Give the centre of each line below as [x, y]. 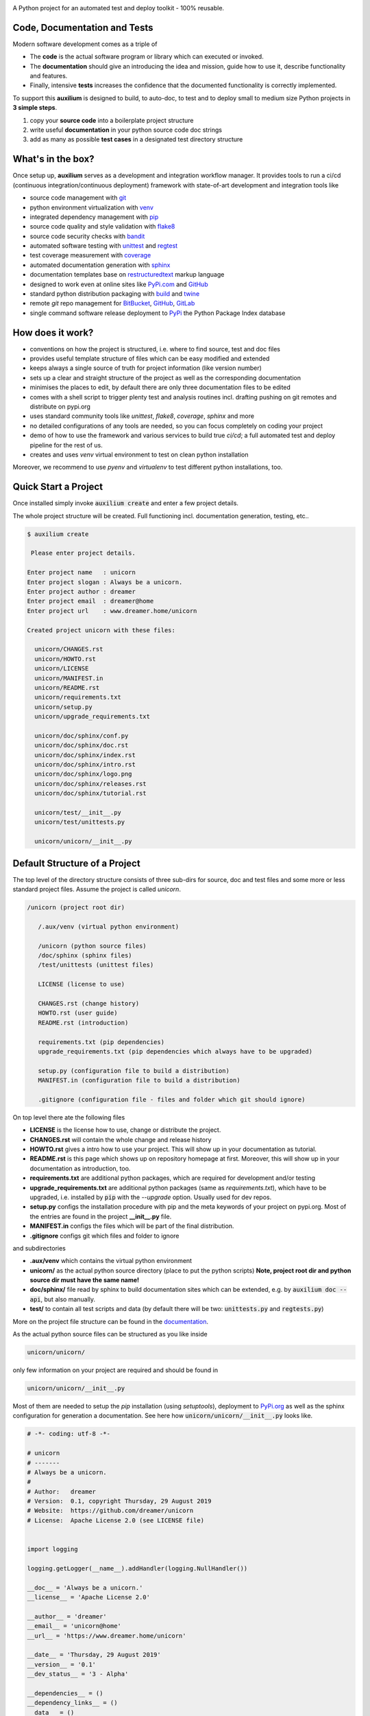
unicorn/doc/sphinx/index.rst [85, 755]
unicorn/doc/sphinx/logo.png [84, 774]
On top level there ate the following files [69, 1117]
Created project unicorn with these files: [101, 630]
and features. [49, 76]
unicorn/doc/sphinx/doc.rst [82, 745]
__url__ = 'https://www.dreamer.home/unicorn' [107, 1636]
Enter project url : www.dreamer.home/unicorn [112, 611]
